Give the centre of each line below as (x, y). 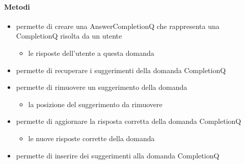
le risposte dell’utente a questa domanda (91, 53)
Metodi (17, 6)
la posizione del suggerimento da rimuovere (95, 104)
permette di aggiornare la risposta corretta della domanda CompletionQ (129, 121)
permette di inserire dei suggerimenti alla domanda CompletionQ (118, 155)
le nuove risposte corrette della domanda (91, 138)
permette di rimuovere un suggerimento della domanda (102, 87)
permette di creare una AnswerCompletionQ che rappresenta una (118, 26)
